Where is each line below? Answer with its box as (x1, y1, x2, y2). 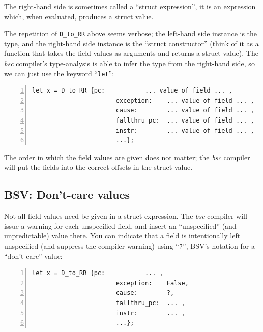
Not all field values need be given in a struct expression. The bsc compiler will (4, 210, 247, 221)
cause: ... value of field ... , (115, 107, 254, 114)
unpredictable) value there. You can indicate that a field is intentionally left (4, 230, 241, 241)
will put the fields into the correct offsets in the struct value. (4, 162, 193, 172)
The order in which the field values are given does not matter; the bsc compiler (4, 152, 250, 162)
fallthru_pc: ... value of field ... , (115, 117, 254, 125)
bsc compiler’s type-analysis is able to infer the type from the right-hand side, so (4, 58, 255, 69)
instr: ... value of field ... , (115, 127, 254, 134)
